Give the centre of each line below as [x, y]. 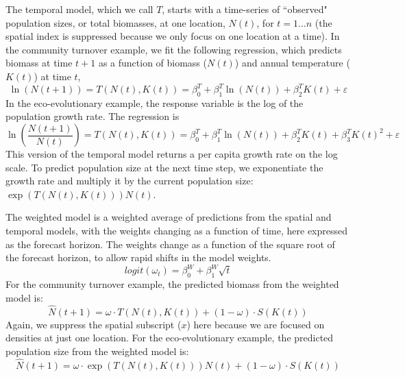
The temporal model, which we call [79, 9]
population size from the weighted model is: [97, 351]
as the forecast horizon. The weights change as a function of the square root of [170, 244]
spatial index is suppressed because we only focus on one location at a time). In [173, 36]
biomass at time [39, 63]
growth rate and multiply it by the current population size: [130, 181]
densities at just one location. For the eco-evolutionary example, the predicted [170, 338]
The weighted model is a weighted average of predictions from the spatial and [169, 217]
